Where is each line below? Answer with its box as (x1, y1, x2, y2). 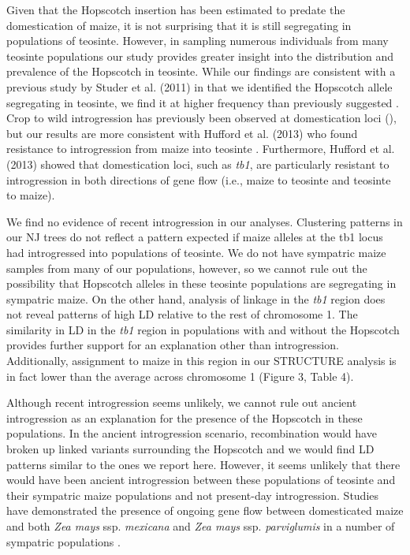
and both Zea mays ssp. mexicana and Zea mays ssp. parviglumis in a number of (6, 518, 395, 534)
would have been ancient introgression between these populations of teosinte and (6, 471, 396, 488)
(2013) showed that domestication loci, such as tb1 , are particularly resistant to (6, 155, 389, 172)
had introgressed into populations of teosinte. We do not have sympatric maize (6, 244, 386, 260)
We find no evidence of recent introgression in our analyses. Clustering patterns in (6, 213, 403, 229)
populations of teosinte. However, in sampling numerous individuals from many (6, 32, 389, 49)
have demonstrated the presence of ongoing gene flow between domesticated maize (6, 502, 404, 519)
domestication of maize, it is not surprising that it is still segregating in (6, 17, 352, 33)
